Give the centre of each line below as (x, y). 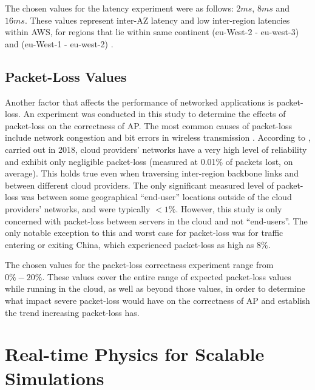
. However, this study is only (229, 208)
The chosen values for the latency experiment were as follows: (119, 8)
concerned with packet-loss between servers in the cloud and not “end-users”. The (156, 220)
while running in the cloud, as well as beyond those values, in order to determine (155, 288)
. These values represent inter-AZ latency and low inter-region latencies (157, 20)
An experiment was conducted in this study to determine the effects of (154, 114)
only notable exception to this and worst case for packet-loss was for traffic (144, 233)
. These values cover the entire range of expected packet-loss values (167, 276)
